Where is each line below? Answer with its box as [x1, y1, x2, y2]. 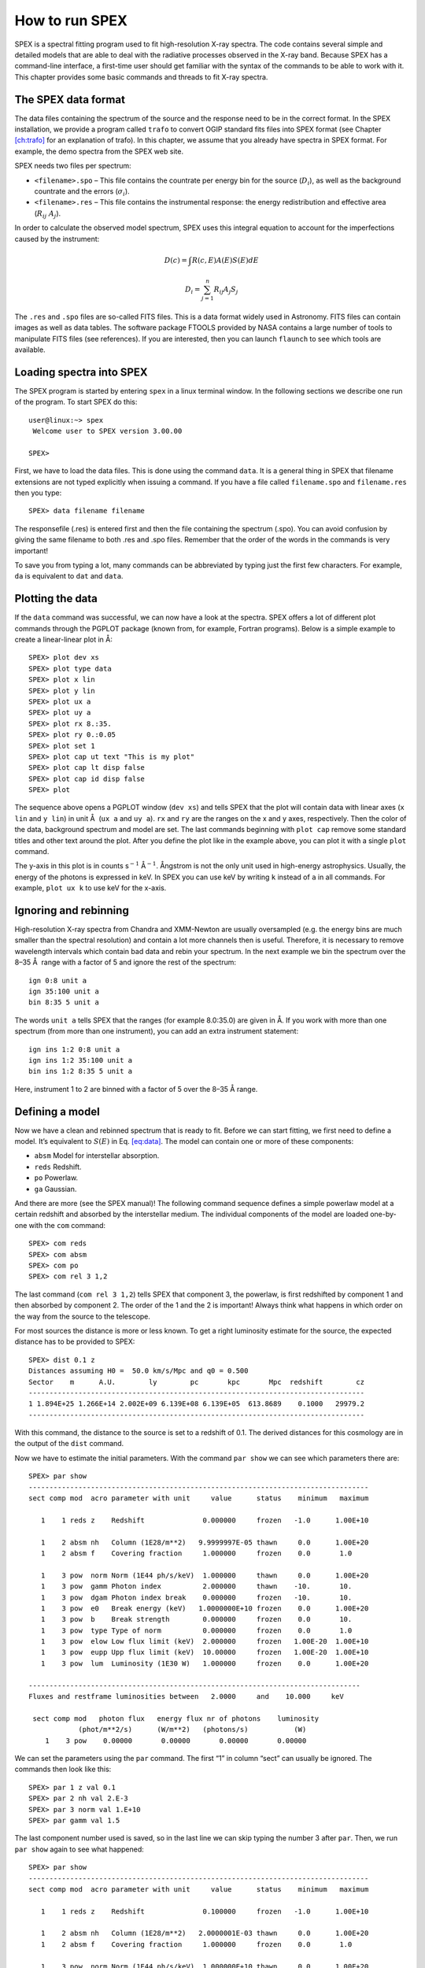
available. [14, 345, 46, 354]
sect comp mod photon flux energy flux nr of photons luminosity [32, 1714, 320, 1723]
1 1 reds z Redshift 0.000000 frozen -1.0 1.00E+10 [40, 1515, 369, 1525]
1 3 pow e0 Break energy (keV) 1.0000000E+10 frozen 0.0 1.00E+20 [40, 1604, 369, 1613]
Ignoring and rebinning [14, 904, 129, 917]
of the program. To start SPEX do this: [14, 398, 138, 407]
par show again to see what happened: [14, 1844, 145, 1854]
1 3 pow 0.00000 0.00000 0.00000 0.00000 [44, 1736, 307, 1745]
